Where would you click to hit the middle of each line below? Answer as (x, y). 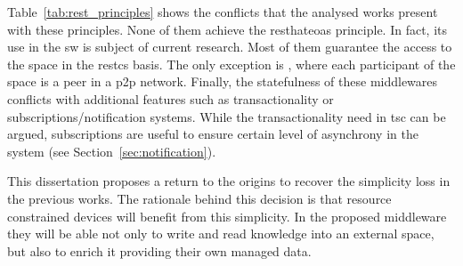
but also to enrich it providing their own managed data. (159, 250)
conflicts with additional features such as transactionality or (171, 98)
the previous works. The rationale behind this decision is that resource (199, 198)
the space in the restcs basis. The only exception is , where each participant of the (231, 64)
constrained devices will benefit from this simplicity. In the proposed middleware (227, 216)
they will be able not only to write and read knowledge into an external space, (221, 234)
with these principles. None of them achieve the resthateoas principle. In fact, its (227, 29)
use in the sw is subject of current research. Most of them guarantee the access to (230, 47)
